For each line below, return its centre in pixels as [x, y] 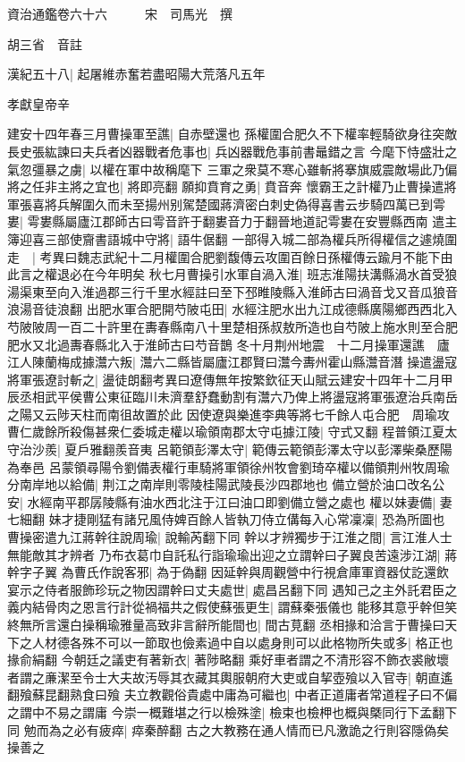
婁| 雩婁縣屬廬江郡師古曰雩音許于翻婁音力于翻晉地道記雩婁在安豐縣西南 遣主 [232, 221]
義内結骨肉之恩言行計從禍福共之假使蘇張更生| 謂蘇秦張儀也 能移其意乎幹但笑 [232, 607]
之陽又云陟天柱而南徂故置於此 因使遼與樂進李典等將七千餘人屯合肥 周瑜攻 [228, 414]
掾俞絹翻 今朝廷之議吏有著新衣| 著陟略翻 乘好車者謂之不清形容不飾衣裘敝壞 [228, 660]
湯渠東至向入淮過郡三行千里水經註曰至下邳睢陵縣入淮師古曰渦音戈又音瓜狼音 [232, 291]
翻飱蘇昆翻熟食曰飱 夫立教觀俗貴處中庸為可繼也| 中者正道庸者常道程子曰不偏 [232, 694]
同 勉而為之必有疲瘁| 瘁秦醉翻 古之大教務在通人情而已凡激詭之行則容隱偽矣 [228, 729]
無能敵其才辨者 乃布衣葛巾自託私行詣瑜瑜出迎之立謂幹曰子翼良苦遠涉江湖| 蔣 [232, 554]
